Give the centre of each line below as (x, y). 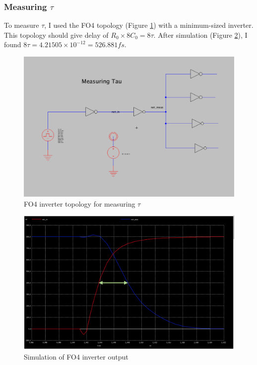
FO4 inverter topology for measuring (80, 203)
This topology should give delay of (56, 35)
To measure (22, 25)
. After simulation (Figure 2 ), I (200, 35)
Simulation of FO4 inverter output (76, 356)
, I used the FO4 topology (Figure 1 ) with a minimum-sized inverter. (149, 25)
